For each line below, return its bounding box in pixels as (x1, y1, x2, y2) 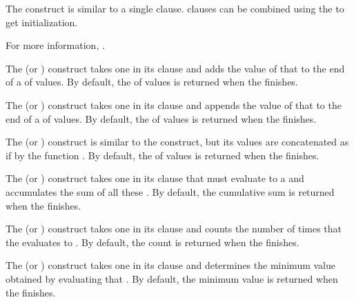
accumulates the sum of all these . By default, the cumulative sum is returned (6, 184, 335, 199)
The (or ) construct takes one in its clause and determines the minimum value (6, 258, 336, 272)
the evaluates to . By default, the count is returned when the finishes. (6, 234, 299, 249)
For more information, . (6, 38, 105, 52)
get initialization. (6, 14, 78, 29)
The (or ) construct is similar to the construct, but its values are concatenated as (6, 134, 349, 149)
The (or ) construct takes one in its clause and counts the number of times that (6, 221, 342, 236)
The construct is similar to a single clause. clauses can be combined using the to (6, 1, 344, 15)
